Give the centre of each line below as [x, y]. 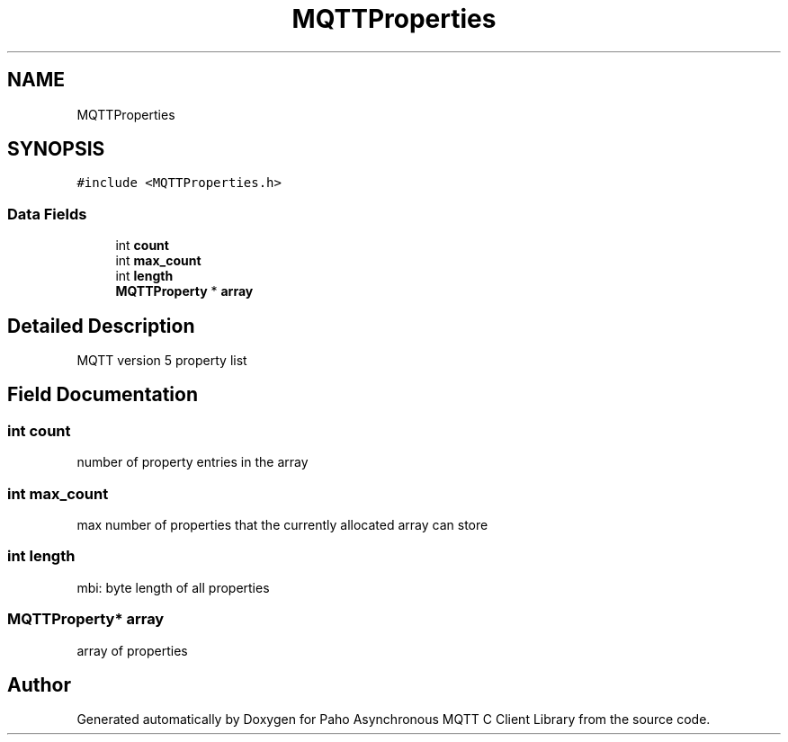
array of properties [132, 650]
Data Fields [47, 214]
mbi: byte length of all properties [173, 587]
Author [39, 684]
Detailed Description [101, 326]
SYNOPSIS [56, 149]
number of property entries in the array [193, 462]
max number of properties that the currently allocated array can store [282, 525]
